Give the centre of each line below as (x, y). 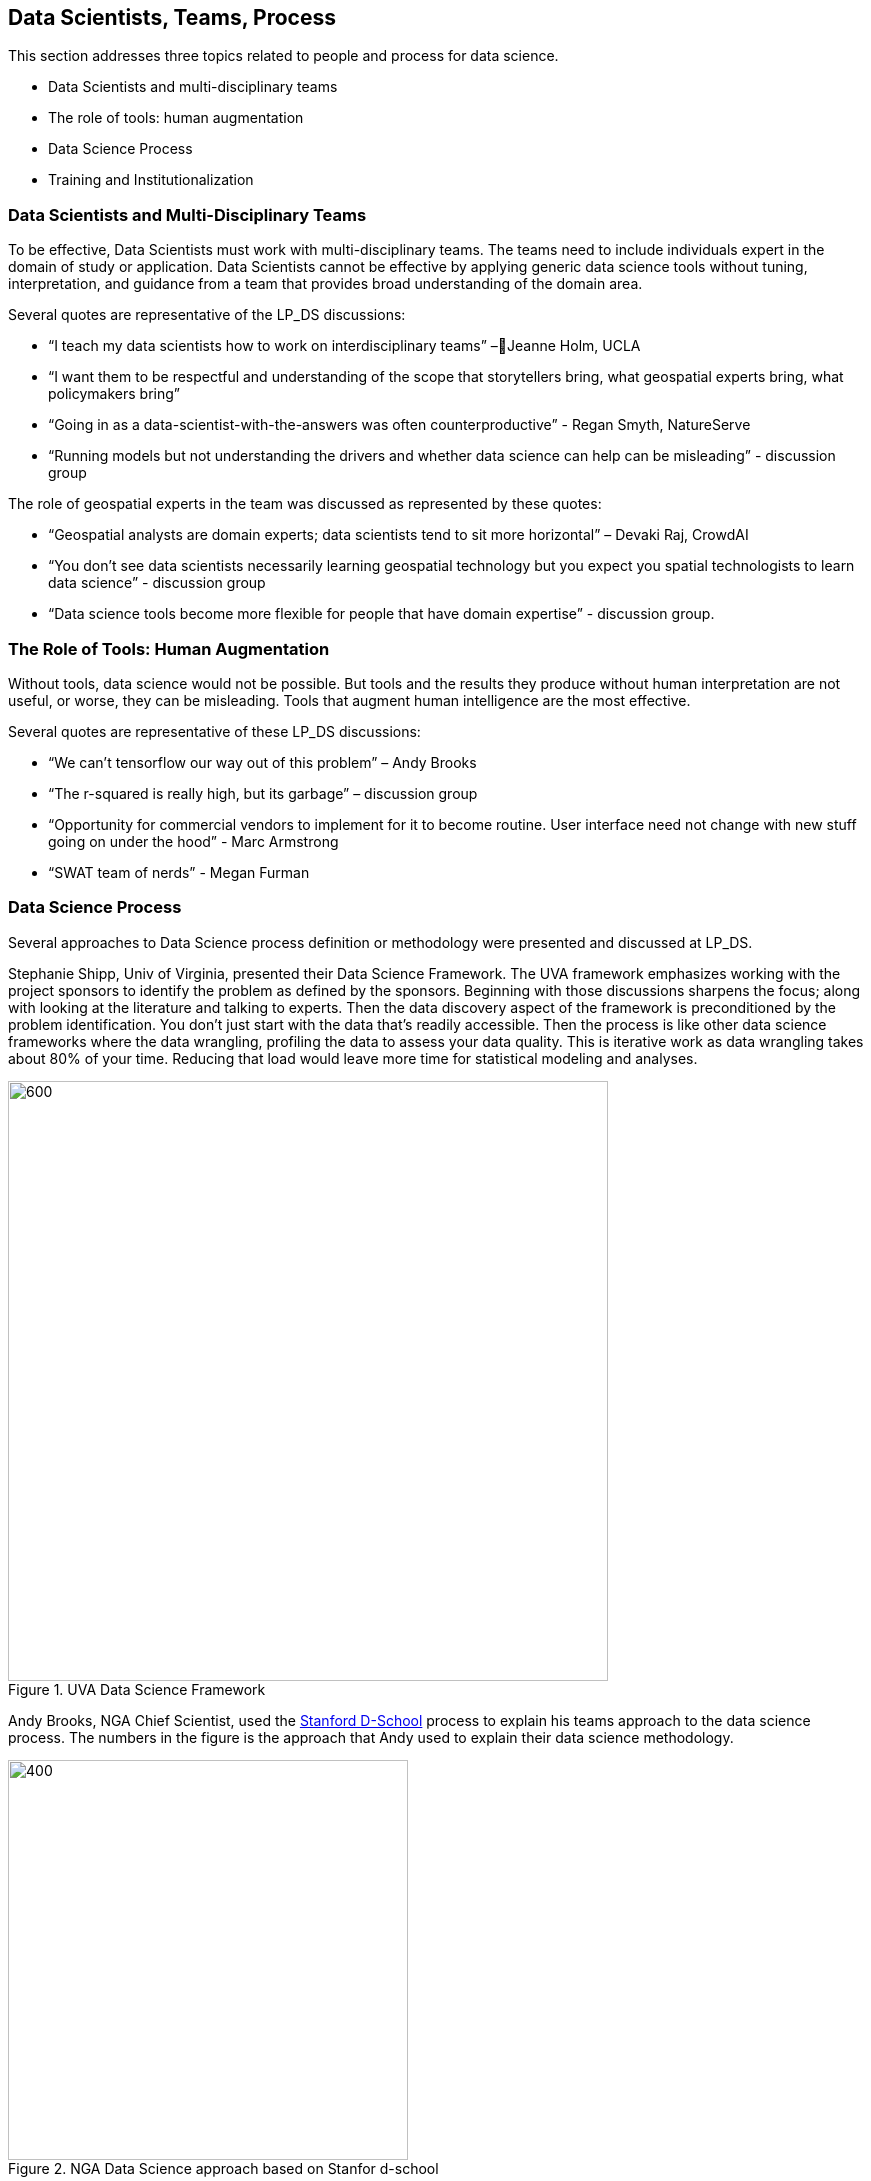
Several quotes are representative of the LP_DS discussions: (207, 315)
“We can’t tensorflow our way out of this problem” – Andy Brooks (262, 762)
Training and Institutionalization (151, 180)
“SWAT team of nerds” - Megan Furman (179, 872)
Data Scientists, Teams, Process (172, 17)
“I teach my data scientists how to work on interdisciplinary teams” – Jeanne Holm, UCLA (344, 346)
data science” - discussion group (157, 583)
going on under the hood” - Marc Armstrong (193, 841)
